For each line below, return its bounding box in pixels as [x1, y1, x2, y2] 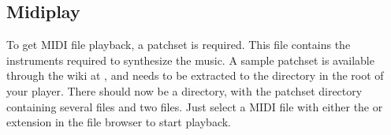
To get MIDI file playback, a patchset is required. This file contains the [6, 36, 351, 53]
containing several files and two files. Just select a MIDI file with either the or [6, 98, 383, 114]
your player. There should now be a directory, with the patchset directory [6, 82, 363, 99]
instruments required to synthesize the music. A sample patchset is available [6, 51, 374, 68]
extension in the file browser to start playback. [6, 114, 232, 130]
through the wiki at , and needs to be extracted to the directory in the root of [6, 67, 384, 84]
